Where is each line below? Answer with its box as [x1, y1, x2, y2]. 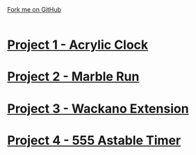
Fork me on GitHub [7, 6, 61, 13]
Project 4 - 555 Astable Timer [7, 132, 181, 148]
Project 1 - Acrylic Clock [7, 37, 149, 53]
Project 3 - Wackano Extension [7, 101, 189, 116]
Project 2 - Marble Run [7, 69, 140, 85]
